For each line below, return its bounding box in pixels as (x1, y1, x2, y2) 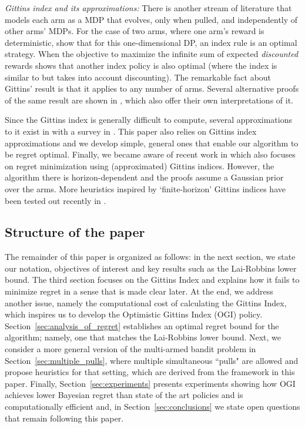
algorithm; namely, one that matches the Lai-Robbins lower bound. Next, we (5, 331, 281, 343)
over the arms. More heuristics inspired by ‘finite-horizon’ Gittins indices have (5, 182, 286, 195)
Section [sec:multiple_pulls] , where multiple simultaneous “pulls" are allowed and (5, 354, 299, 366)
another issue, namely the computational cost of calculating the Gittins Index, (5, 296, 287, 309)
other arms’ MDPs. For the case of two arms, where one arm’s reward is (5, 25, 264, 37)
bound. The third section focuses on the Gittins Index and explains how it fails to (5, 273, 300, 286)
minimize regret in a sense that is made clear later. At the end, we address (5, 285, 273, 297)
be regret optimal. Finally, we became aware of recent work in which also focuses (5, 148, 296, 160)
